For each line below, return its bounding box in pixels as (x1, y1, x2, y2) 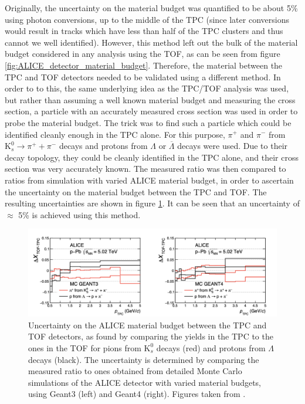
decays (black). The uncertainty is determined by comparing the (28, 353, 259, 365)
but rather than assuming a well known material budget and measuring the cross (5, 93, 296, 106)
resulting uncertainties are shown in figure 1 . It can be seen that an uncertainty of (5, 197, 300, 209)
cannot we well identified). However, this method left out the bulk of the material (5, 36, 298, 48)
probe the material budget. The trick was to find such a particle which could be (5, 116, 292, 128)
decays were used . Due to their (177, 140, 288, 152)
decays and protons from (59, 140, 148, 152)
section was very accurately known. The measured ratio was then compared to (5, 162, 286, 175)
